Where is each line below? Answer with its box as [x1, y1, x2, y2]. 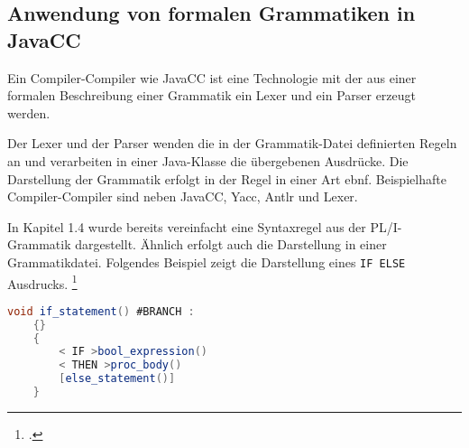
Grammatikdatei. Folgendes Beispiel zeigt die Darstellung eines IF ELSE [7, 252, 406, 271]
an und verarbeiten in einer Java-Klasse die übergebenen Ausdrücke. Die [7, 151, 409, 170]
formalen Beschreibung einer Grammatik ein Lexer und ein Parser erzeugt [7, 86, 417, 105]
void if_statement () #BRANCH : [7, 304, 195, 318]
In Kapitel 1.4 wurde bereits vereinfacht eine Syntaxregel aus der [7, 217, 366, 236]
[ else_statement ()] [59, 372, 176, 386]
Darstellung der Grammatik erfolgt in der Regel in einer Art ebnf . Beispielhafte [7, 169, 446, 188]
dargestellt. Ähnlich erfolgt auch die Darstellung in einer [75, 235, 387, 254]
